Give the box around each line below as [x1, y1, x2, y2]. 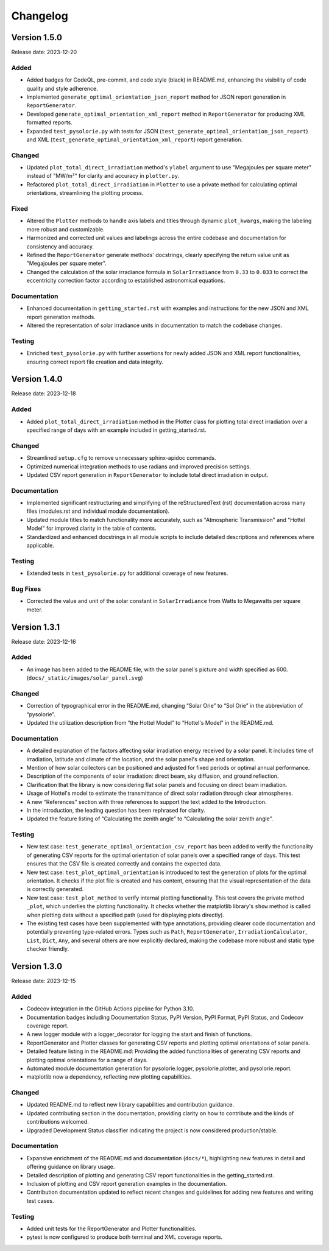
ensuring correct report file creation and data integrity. [26, 358, 164, 365]
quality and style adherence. [26, 85, 99, 92]
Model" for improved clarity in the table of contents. [26, 524, 157, 532]
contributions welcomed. [26, 1118, 90, 1126]
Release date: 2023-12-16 [11, 638, 76, 645]
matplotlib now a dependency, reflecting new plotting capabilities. [26, 1073, 192, 1080]
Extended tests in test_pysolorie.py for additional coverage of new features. [26, 569, 228, 577]
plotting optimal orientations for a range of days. [26, 1056, 148, 1063]
